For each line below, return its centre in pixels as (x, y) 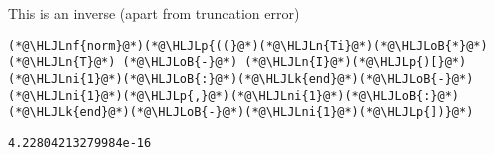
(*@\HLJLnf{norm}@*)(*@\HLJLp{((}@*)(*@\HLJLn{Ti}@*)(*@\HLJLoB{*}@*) (248, 45)
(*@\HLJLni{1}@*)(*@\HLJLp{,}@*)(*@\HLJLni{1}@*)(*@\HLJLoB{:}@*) (234, 95)
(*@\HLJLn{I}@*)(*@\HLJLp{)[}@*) (355, 62)
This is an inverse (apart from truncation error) (154, 13)
